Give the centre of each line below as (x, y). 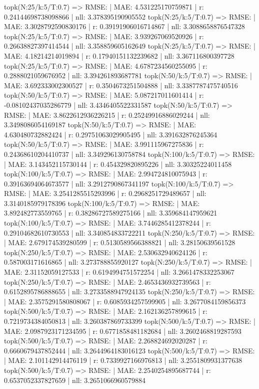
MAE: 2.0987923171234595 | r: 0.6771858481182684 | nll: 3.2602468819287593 (123, 331)
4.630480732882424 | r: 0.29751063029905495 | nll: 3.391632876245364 (111, 134)
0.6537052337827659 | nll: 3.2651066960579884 (75, 380)
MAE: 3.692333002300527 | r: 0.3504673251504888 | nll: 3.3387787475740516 (121, 85)
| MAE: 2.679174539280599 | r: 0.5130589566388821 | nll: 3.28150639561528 (120, 242)
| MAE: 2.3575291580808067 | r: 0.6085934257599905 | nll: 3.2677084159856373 (125, 301)
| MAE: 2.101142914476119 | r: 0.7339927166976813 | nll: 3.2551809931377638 (123, 360)
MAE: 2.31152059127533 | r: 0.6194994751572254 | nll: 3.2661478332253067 (119, 272)
